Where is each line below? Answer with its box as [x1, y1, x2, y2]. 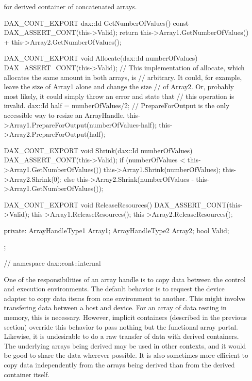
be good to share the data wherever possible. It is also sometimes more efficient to [4, 350, 249, 360]
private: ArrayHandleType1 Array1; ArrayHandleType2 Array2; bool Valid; [4, 225, 229, 235]
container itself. [4, 369, 50, 379]
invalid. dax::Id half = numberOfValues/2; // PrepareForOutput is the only [4, 100, 230, 111]
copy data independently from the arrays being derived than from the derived [4, 360, 235, 369]
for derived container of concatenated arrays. [4, 1, 137, 11]
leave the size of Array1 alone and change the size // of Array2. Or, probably [4, 81, 234, 92]
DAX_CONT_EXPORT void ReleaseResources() [4, 199, 152, 209]
